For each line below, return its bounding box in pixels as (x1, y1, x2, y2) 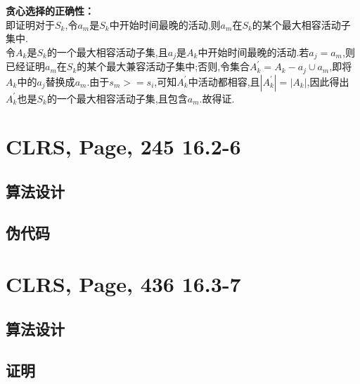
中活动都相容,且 (188, 74, 260, 88)
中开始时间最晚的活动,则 (109, 17, 221, 32)
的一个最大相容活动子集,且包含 (46, 91, 188, 105)
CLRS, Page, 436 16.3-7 (6, 270, 241, 298)
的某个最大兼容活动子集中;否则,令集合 (77, 59, 250, 74)
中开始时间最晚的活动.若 (198, 44, 309, 59)
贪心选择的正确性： (6, 4, 94, 18)
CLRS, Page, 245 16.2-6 (6, 132, 241, 161)
